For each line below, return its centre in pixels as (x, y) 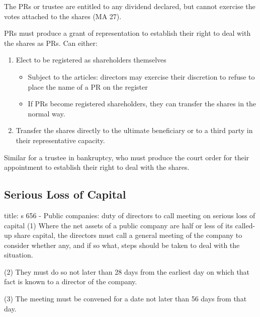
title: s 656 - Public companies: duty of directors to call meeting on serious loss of (130, 215)
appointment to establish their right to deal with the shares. (97, 167)
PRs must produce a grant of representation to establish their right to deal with (127, 33)
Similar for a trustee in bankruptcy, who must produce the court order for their (127, 157)
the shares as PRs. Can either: (51, 43)
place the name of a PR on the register (88, 86)
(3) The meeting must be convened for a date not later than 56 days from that (125, 299)
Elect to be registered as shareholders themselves (91, 60)
